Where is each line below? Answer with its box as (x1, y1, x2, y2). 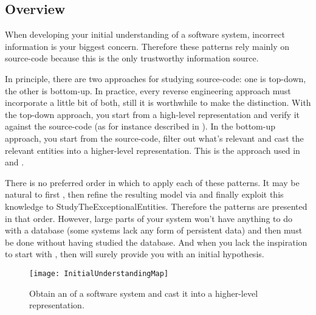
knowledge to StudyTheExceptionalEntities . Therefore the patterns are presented (5, 199, 307, 212)
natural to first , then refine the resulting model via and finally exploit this (5, 188, 284, 201)
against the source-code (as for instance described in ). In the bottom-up (5, 120, 275, 133)
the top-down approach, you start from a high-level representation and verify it (5, 108, 300, 120)
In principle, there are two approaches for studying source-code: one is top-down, (5, 72, 306, 85)
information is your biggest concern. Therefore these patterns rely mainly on (5, 40, 290, 52)
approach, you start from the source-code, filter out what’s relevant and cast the (5, 131, 304, 144)
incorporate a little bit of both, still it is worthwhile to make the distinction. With (5, 96, 311, 109)
